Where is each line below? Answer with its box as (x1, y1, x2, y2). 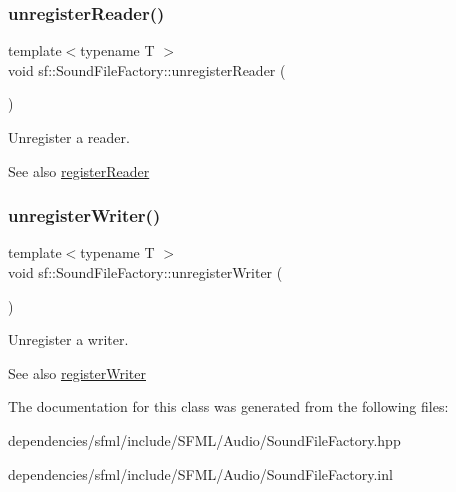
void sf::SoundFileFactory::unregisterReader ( (8, 59, 286, 80)
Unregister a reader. (8, 127, 130, 147)
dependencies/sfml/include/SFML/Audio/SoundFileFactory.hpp (8, 429, 401, 450)
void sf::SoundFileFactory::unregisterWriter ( (8, 262, 283, 282)
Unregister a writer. (8, 329, 129, 350)
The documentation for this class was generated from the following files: (8, 396, 449, 417)
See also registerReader (8, 160, 150, 181)
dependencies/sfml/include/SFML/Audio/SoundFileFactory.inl (8, 463, 393, 484)
